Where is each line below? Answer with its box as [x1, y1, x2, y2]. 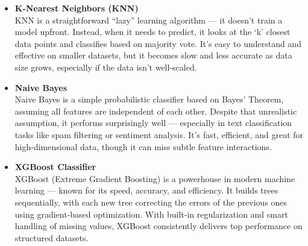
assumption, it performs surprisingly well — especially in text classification [14, 116, 292, 129]
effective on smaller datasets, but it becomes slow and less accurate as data [14, 49, 292, 61]
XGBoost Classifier [14, 160, 96, 173]
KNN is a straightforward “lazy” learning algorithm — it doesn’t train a [14, 13, 283, 26]
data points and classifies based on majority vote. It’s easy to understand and [14, 37, 301, 49]
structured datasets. [14, 231, 89, 244]
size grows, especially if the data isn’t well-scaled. [14, 60, 197, 73]
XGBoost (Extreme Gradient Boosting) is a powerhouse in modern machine [14, 172, 295, 184]
